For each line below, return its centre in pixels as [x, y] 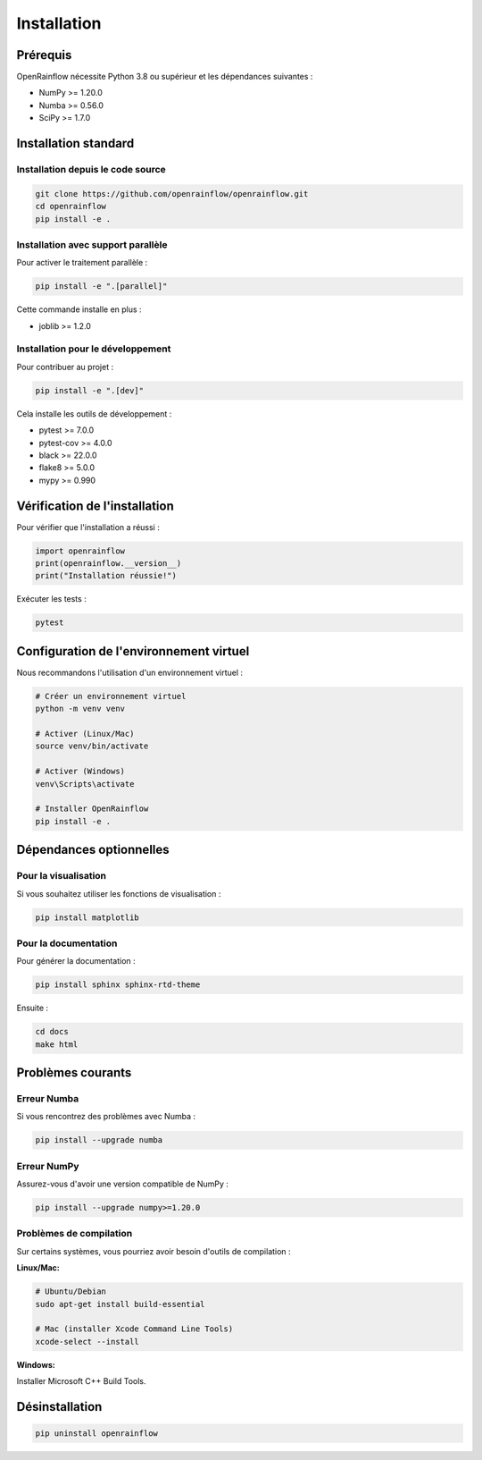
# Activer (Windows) [80, 772]
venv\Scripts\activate [85, 784]
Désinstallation [59, 1407]
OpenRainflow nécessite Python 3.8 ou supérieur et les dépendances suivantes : [165, 77]
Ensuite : [33, 1008]
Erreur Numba [48, 1098]
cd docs [52, 1032]
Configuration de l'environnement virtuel [133, 651]
